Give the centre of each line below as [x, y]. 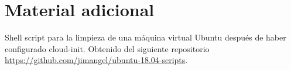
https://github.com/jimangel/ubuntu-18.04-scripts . [96, 60]
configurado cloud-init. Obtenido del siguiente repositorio [107, 48]
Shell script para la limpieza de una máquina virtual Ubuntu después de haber [145, 37]
